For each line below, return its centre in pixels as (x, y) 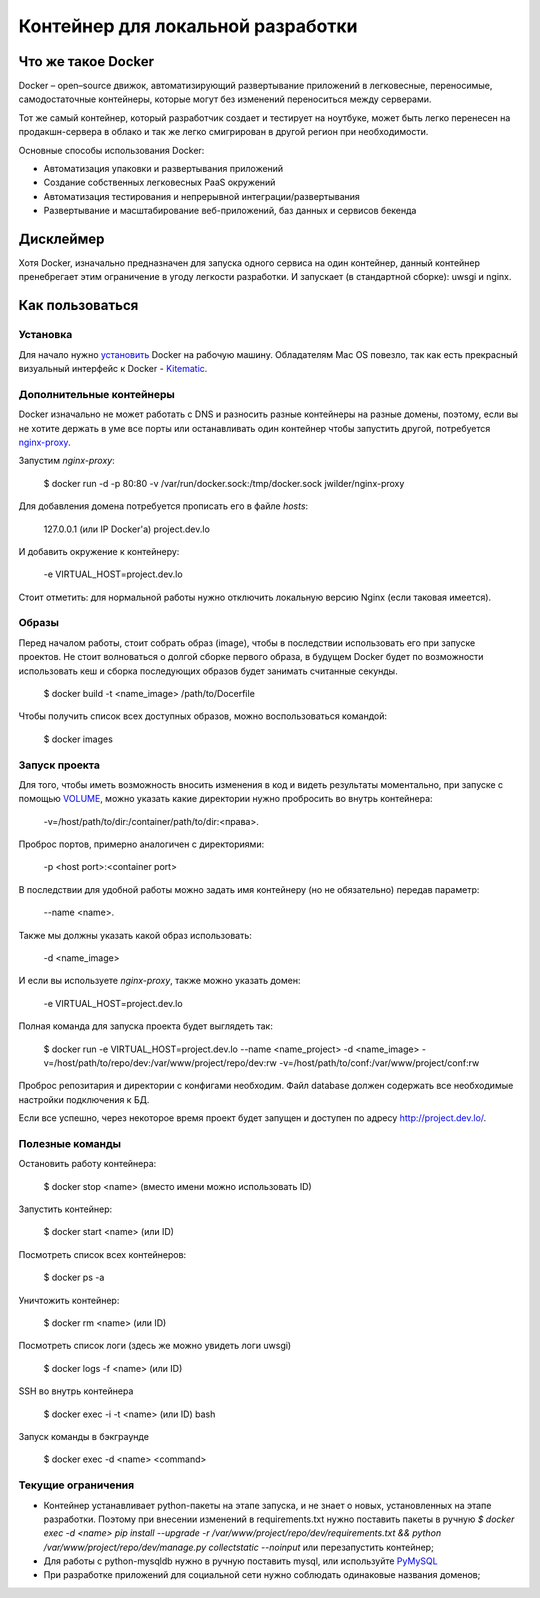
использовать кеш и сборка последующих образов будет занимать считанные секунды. (208, 671)
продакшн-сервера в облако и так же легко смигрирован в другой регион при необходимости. (223, 132)
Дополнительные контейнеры (96, 394)
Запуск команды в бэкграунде (84, 1436)
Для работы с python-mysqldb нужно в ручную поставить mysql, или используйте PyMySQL (241, 1561)
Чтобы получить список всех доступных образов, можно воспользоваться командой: (202, 716)
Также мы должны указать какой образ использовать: (135, 935)
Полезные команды (70, 1143)
